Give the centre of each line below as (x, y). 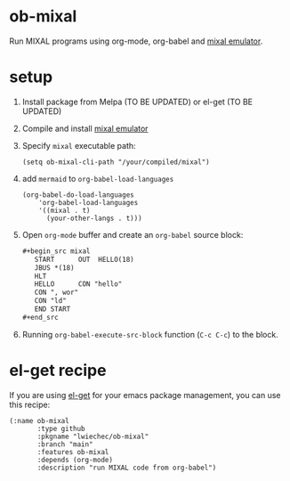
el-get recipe (58, 370)
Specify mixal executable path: (79, 145)
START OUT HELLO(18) (85, 259)
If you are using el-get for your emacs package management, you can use (145, 395)
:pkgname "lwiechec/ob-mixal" (93, 436)
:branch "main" (65, 444)
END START (52, 309)
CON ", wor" (56, 293)
